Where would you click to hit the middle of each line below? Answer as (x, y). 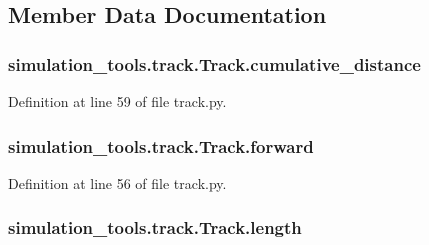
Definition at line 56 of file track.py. (117, 182)
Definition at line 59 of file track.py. (117, 101)
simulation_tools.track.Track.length (155, 227)
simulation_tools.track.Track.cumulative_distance (214, 63)
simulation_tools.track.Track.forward (161, 145)
